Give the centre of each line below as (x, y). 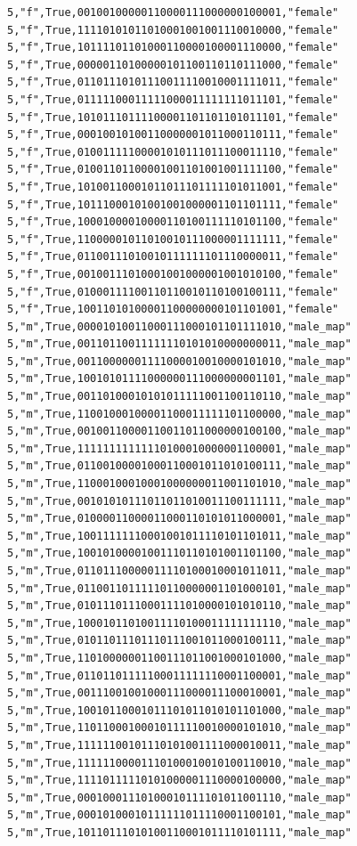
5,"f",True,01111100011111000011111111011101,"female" (173, 99)
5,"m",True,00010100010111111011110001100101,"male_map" (179, 815)
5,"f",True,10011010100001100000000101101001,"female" (173, 309)
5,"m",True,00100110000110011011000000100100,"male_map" (179, 431)
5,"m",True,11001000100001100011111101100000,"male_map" (179, 414)
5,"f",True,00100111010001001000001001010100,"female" (173, 274)
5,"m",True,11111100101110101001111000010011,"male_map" (179, 745)
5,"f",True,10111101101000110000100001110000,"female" (173, 48)
